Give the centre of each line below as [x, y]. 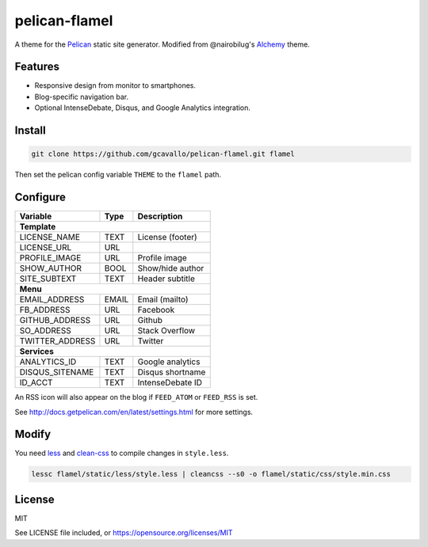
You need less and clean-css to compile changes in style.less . [122, 453]
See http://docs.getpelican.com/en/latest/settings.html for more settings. [134, 412]
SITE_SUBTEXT [48, 279]
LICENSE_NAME [50, 237]
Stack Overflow [166, 331]
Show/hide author [171, 268]
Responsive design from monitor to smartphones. [115, 85]
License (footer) [167, 237]
